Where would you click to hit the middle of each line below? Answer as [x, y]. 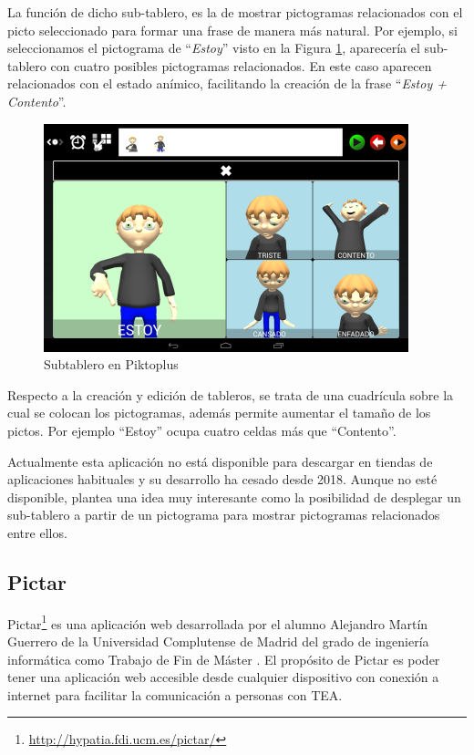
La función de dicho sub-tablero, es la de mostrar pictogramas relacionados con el [235, 12]
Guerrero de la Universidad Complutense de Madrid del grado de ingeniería [218, 641]
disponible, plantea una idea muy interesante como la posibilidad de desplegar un [234, 496]
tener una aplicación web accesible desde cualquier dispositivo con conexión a [223, 677]
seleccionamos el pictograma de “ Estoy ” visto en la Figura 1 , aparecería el [214, 48]
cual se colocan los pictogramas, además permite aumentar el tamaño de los [219, 413]
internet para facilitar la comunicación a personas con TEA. [175, 694]
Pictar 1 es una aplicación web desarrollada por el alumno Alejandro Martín [218, 622]
